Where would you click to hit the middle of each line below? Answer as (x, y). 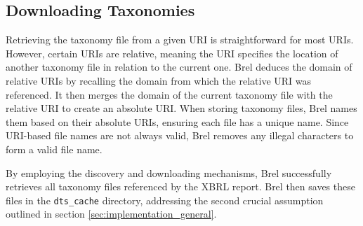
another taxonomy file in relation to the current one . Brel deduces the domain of (179, 67)
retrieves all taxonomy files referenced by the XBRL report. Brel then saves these (180, 186)
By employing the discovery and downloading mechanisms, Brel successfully (169, 172)
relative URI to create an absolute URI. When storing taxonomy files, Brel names (181, 108)
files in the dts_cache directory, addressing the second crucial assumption (165, 200)
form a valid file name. (54, 149)
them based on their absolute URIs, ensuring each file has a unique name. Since (177, 121)
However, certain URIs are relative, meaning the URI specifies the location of (172, 53)
